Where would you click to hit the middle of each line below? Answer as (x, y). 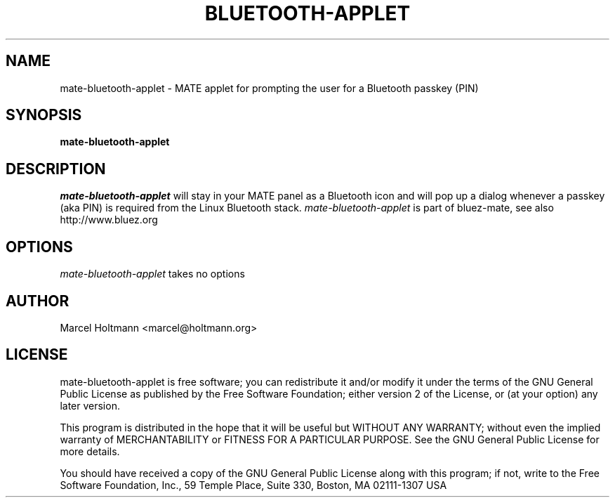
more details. (90, 451)
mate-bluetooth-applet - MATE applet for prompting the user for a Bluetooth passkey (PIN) (269, 88)
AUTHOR (38, 301)
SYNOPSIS (44, 115)
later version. (90, 405)
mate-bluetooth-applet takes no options (152, 274)
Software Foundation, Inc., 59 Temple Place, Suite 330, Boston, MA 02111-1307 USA (253, 485)
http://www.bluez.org (109, 220)
